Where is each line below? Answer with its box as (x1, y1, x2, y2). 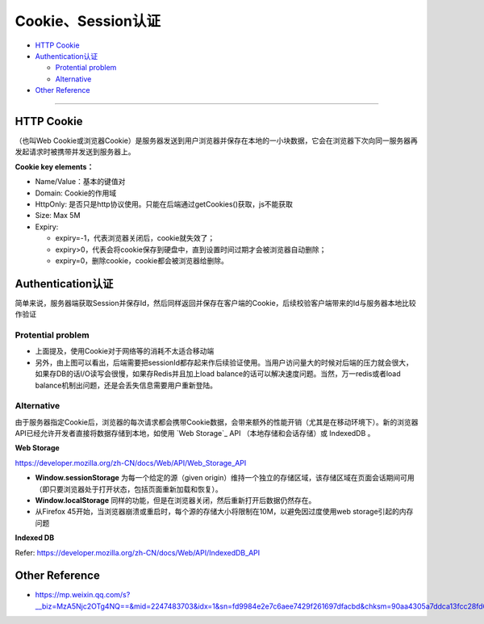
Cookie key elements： (15, 161, 94, 171)
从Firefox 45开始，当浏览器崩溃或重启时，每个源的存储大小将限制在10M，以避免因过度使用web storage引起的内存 (35, 507, 414, 517)
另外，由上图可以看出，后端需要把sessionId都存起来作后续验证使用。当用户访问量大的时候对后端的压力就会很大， (35, 358, 413, 367)
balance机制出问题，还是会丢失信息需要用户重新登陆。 (35, 380, 218, 390)
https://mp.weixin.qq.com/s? (35, 590, 131, 600)
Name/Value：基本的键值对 (35, 177, 126, 186)
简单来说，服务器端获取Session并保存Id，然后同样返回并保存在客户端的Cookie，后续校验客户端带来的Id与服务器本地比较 (15, 298, 416, 308)
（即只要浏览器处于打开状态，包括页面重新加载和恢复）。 (35, 484, 223, 494)
